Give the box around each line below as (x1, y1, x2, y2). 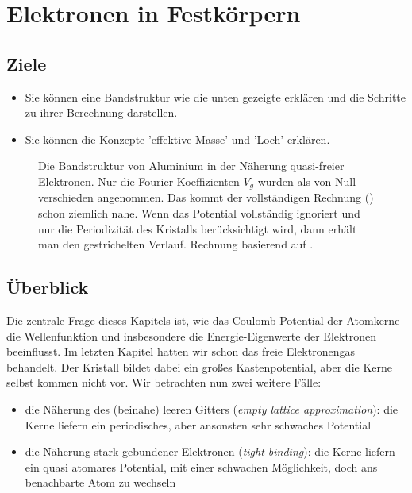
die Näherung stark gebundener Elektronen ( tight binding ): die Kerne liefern (25, 443, 395, 460)
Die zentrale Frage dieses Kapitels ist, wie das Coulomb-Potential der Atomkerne (6, 311, 400, 328)
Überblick (6, 275, 89, 299)
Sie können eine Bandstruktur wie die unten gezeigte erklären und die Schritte (25, 88, 406, 105)
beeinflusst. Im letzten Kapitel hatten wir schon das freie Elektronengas (6, 343, 355, 360)
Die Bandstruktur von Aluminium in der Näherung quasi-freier (38, 157, 345, 174)
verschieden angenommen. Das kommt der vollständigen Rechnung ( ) (38, 189, 374, 206)
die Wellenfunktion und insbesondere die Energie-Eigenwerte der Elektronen (6, 327, 377, 344)
